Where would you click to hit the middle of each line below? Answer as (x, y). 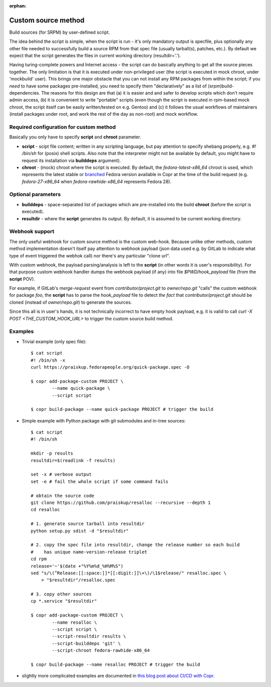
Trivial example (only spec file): (54, 341)
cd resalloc (45, 510)
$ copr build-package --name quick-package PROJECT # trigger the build (122, 409)
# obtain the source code (63, 496)
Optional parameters (35, 195)
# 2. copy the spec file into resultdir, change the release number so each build (135, 545)
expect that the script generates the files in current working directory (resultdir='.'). (95, 56)
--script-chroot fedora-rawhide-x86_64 (101, 651)
